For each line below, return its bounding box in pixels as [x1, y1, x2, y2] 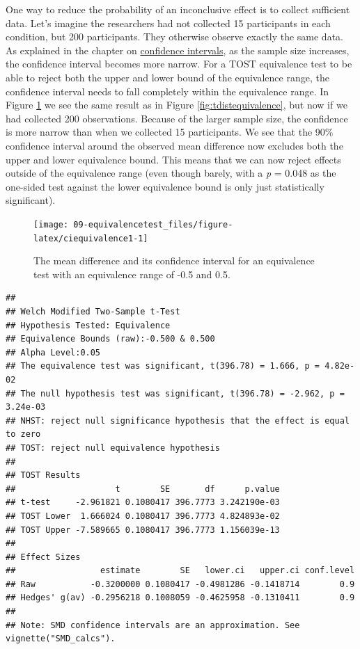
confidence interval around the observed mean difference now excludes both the [6, 138, 343, 152]
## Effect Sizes [6, 552, 81, 562]
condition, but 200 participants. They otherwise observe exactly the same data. [6, 29, 343, 44]
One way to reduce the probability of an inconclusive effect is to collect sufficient [6, 2, 350, 16]
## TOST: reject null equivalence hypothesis [6, 442, 220, 453]
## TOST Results [6, 470, 81, 481]
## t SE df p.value [6, 483, 280, 494]
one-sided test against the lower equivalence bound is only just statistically [6, 179, 324, 193]
